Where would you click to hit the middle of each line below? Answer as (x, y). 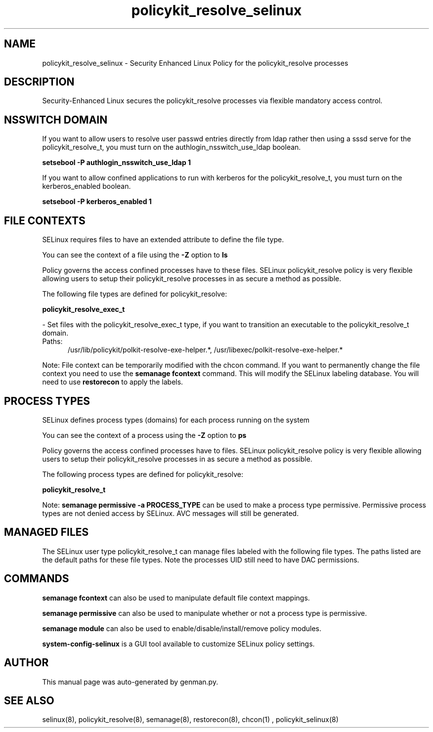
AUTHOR (26, 663)
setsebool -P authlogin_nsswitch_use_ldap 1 (117, 163)
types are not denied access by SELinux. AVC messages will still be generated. (171, 513)
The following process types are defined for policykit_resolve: (143, 474)
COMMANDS (37, 579)
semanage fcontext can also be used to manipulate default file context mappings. (176, 598)
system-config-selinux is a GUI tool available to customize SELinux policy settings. (178, 644)
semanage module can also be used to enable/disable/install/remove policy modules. (182, 628)
